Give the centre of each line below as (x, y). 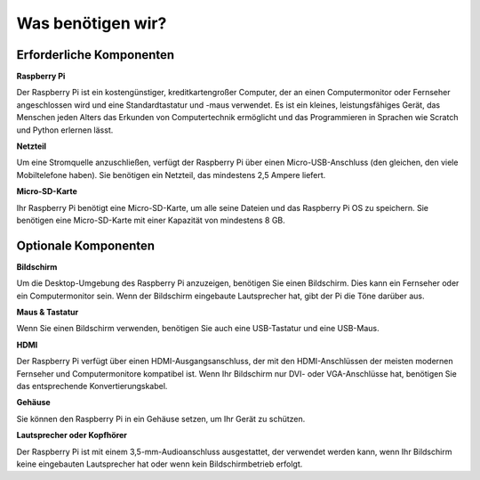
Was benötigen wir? (92, 23)
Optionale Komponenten (86, 245)
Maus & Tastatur (48, 313)
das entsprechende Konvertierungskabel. (92, 386)
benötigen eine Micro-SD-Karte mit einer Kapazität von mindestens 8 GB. (151, 220)
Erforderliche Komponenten (96, 55)
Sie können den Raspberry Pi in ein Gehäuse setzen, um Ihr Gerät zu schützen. (161, 419)
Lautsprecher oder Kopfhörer (72, 435)
